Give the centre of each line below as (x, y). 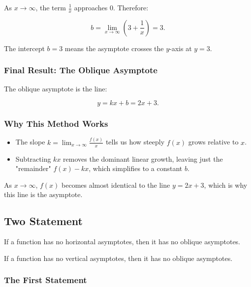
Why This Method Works (56, 124)
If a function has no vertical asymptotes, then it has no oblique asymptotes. (118, 258)
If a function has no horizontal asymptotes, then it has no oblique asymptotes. (122, 242)
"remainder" (33, 168)
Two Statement (43, 221)
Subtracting (33, 158)
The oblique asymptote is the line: (56, 88)
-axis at (181, 48)
